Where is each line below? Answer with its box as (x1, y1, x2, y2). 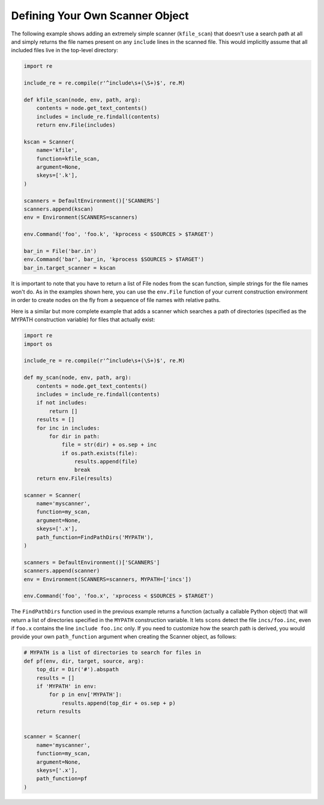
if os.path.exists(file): (61, 450, 138, 456)
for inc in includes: (36, 424, 100, 432)
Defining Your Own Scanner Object (11, 9, 189, 22)
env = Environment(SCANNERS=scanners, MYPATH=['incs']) (23, 576, 192, 582)
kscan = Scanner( (23, 138, 75, 145)
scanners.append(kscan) (23, 205, 94, 213)
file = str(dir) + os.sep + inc (61, 441, 157, 448)
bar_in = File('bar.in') (23, 247, 97, 255)
